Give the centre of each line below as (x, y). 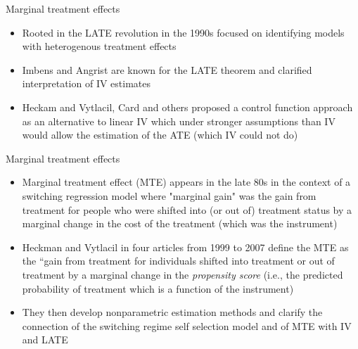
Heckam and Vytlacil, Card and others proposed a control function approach (187, 107)
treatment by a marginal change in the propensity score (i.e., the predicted (183, 274)
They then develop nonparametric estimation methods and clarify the (172, 312)
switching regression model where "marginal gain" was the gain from (169, 195)
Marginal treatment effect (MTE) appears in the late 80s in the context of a (186, 182)
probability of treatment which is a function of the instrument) (158, 288)
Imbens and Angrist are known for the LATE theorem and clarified (167, 69)
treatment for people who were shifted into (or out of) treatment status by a (187, 209)
